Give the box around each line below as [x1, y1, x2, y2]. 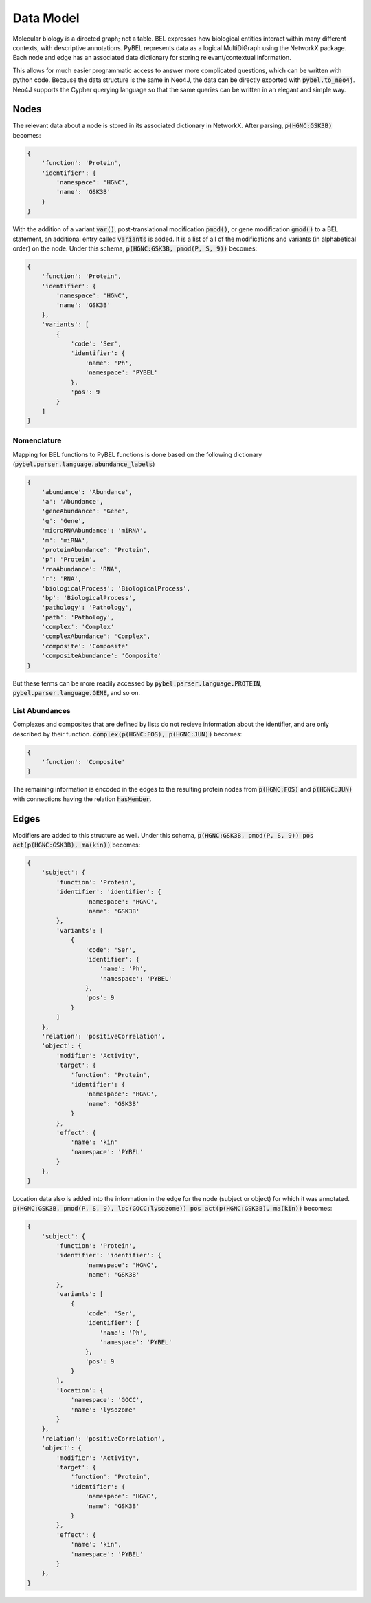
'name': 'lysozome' [70, 1405, 137, 1414]
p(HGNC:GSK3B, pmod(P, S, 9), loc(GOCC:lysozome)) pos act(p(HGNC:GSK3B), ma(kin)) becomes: [12, 1204, 333, 1213]
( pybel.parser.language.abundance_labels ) [12, 460, 155, 468]
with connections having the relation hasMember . [12, 795, 152, 803]
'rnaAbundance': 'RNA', [41, 565, 122, 573]
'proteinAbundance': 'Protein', [41, 546, 151, 553]
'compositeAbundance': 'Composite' [41, 652, 161, 660]
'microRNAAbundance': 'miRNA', [41, 527, 147, 535]
